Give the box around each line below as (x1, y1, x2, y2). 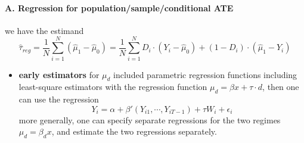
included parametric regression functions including (113, 68, 297, 80)
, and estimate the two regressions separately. (51, 125, 217, 138)
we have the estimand (5, 24, 84, 36)
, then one (262, 80, 299, 93)
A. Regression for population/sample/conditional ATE (5, 1, 234, 14)
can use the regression (18, 93, 99, 105)
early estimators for (18, 68, 100, 80)
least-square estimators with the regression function (18, 80, 207, 93)
